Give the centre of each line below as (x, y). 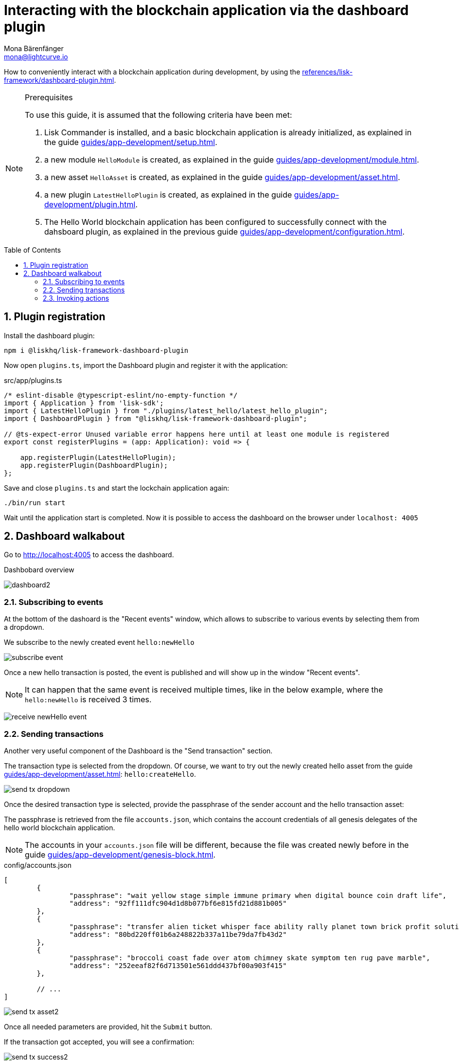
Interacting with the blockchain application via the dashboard (206, 10)
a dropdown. (24, 627)
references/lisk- (327, 72)
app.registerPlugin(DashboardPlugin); (94, 465)
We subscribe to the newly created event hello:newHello (99, 642)
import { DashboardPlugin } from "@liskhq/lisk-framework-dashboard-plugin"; (156, 418)
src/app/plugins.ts (33, 380)
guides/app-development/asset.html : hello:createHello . (100, 774)
